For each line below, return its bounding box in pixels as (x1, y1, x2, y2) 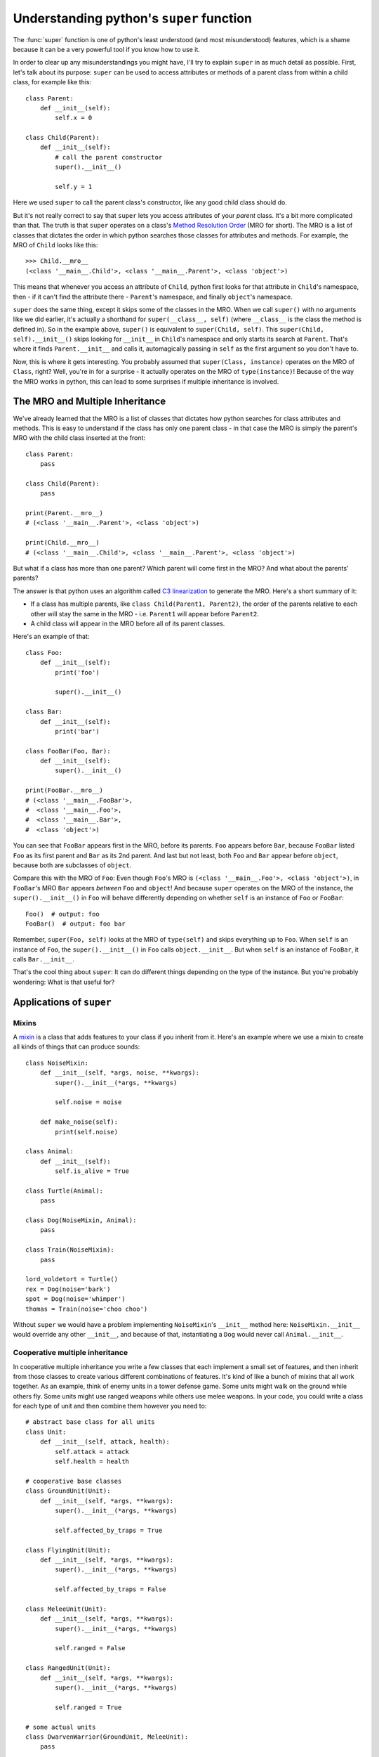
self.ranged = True (55, 1703, 122, 1711)
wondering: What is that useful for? (13, 978, 115, 986)
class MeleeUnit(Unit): (25, 1604, 107, 1613)
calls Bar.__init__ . (13, 955, 75, 964)
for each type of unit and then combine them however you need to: (13, 1402, 207, 1411)
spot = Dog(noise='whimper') (25, 1295, 126, 1303)
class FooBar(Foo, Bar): (25, 747, 111, 755)
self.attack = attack (55, 1448, 130, 1455)
